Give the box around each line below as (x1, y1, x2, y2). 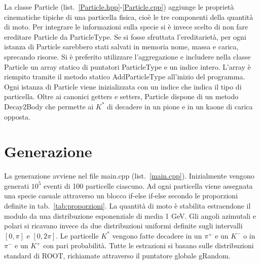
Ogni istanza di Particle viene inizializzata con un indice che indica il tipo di (4, 81, 242, 92)
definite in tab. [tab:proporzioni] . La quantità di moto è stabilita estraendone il (4, 200, 251, 211)
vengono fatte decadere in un (112, 230, 202, 241)
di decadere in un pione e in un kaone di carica (107, 101, 253, 111)
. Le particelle (56, 230, 99, 241)
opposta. (4, 111, 30, 122)
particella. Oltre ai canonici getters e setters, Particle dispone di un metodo (4, 91, 239, 102)
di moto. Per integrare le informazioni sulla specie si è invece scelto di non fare (4, 21, 248, 32)
